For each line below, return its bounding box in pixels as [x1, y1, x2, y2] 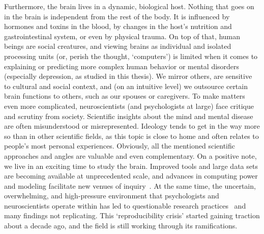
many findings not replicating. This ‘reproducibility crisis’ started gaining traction [4, 210, 260, 221]
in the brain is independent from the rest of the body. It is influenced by [4, 11, 230, 21]
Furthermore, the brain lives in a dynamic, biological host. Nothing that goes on [4, 1, 254, 11]
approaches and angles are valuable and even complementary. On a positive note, [4, 150, 257, 161]
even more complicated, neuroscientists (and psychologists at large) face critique [4, 100, 254, 111]
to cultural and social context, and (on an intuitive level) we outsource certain [4, 80, 248, 91]
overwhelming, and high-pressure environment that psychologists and [4, 190, 219, 201]
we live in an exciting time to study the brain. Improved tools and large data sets [4, 160, 258, 171]
